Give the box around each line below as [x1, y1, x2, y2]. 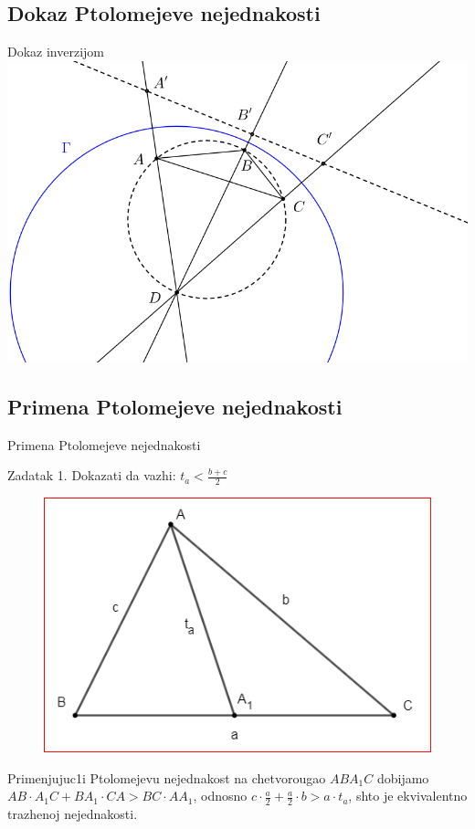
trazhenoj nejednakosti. [7, 804, 138, 824]
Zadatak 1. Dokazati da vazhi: [7, 466, 176, 485]
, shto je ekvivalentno [348, 786, 468, 805]
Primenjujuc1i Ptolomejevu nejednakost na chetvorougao [7, 768, 326, 787]
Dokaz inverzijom [7, 42, 105, 61]
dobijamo [376, 768, 429, 787]
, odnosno [193, 786, 248, 805]
